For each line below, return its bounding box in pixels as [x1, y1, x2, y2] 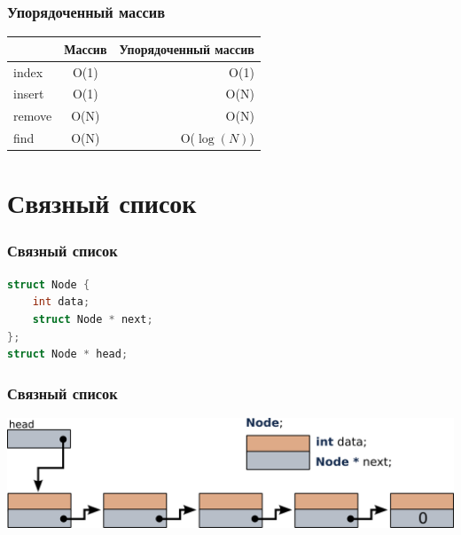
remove [13, 106, 52, 125]
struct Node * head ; [7, 348, 129, 361]
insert [13, 84, 44, 103]
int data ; [32, 295, 90, 309]
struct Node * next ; [32, 312, 153, 326]
